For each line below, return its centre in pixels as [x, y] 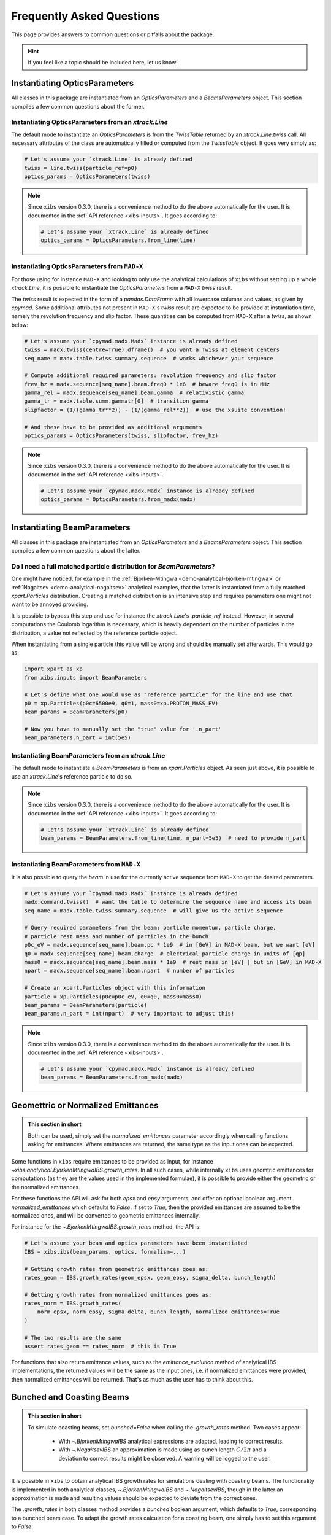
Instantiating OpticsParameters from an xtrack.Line [89, 122]
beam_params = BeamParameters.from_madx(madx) [112, 1077]
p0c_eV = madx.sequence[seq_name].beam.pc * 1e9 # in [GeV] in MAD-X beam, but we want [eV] [170, 945]
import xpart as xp [53, 669]
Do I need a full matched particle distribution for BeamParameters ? [113, 566]
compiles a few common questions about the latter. [76, 551]
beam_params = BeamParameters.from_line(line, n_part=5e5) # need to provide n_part [173, 838]
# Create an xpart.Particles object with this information [115, 988]
